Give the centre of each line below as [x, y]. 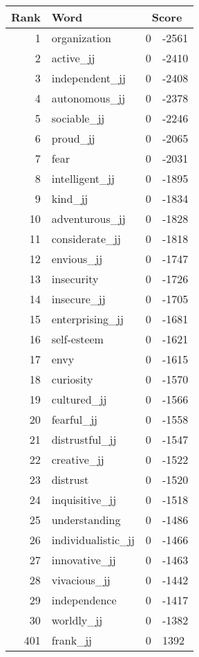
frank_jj [72, 640]
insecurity [75, 279]
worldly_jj [77, 620]
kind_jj [70, 198]
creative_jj [78, 459]
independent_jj [88, 78]
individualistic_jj [93, 540]
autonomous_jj [88, 98]
